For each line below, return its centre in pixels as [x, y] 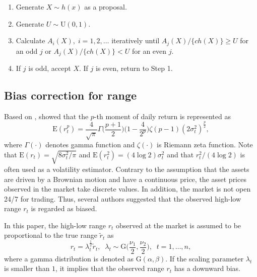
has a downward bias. [207, 268]
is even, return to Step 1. [134, 68]
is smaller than [27, 268]
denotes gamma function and [90, 145]
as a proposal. [106, 7]
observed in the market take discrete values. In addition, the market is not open [127, 189]
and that [180, 154]
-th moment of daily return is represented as [162, 116]
